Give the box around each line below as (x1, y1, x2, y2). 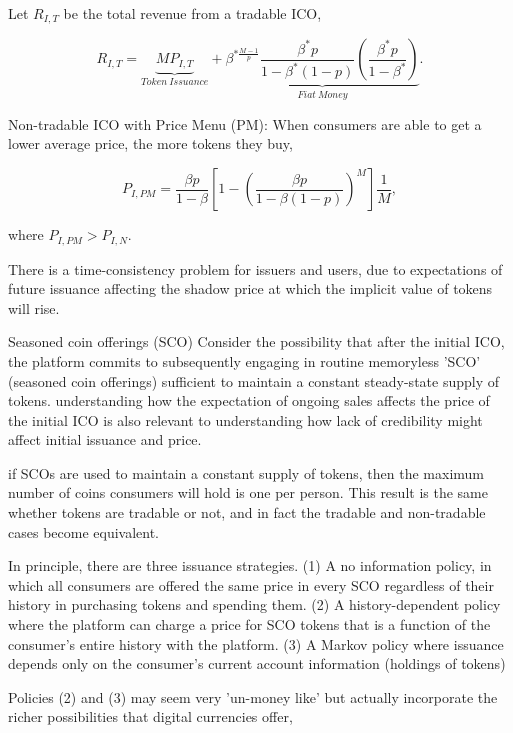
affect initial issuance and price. (8, 429, 202, 450)
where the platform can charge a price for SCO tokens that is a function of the (8, 614, 491, 635)
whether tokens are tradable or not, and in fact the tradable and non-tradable (8, 502, 486, 523)
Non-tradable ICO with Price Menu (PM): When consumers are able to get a (8, 113, 482, 134)
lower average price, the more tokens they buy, (8, 133, 293, 154)
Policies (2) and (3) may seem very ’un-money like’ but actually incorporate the (8, 686, 498, 707)
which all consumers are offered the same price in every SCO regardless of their (8, 574, 494, 595)
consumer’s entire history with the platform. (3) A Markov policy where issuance (8, 633, 504, 654)
